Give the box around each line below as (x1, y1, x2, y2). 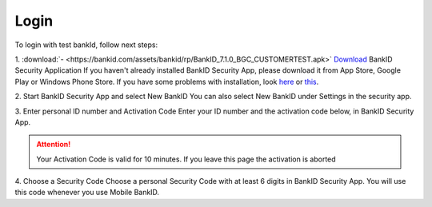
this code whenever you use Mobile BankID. (14, 188, 160, 197)
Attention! (36, 140, 71, 149)
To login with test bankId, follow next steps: (14, 40, 158, 50)
